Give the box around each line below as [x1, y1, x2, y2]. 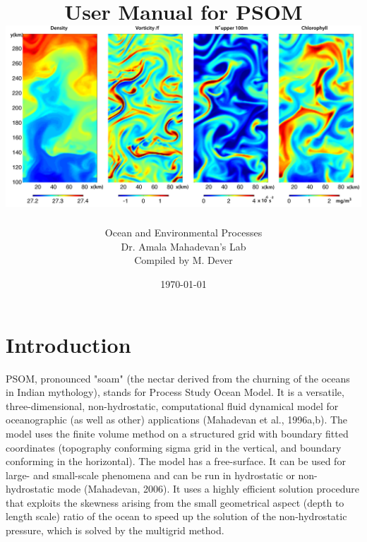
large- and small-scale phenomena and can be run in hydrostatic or [6, 467, 295, 482]
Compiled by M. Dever [134, 253, 233, 267]
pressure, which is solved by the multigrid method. [6, 523, 224, 538]
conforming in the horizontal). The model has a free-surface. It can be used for [6, 454, 346, 469]
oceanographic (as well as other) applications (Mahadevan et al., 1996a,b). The [6, 412, 348, 427]
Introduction [6, 330, 131, 359]
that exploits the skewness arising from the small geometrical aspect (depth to [6, 495, 344, 510]
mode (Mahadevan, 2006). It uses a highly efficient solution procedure [57, 481, 359, 496]
